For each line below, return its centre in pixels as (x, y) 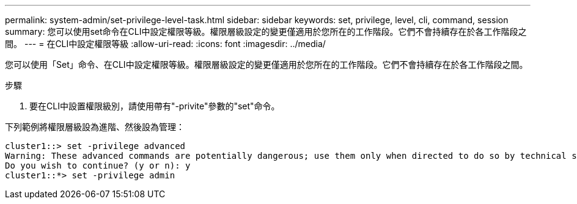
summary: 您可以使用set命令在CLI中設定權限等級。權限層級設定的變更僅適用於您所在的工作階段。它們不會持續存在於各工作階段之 (266, 31)
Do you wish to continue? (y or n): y (98, 166)
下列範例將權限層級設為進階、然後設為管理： (95, 127)
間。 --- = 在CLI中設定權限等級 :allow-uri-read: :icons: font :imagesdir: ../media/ (165, 44)
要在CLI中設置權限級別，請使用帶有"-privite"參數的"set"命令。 (155, 106)
